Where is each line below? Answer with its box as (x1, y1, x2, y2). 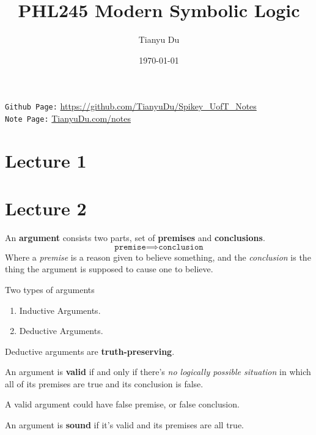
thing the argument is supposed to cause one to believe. (5, 262, 213, 275)
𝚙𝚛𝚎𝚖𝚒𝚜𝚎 (114, 242, 146, 251)
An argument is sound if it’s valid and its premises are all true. (5, 418, 244, 431)
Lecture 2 (5, 196, 87, 221)
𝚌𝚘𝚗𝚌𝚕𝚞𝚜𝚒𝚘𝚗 (158, 242, 204, 251)
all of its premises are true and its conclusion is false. (5, 377, 204, 390)
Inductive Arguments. (19, 303, 101, 316)
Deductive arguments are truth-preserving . (5, 344, 175, 357)
